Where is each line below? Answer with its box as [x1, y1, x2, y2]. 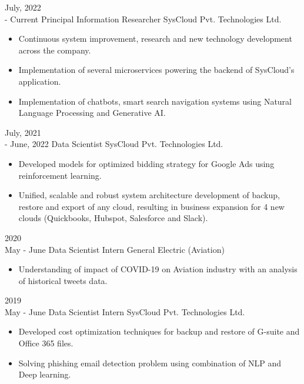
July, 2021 [5, 126, 41, 138]
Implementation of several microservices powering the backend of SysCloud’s [18, 64, 295, 76]
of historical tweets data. [18, 274, 108, 286]
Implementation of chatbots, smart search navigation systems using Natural [18, 95, 292, 107]
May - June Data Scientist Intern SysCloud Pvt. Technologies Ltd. [5, 305, 245, 318]
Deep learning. [18, 368, 71, 380]
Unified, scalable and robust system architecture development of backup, [18, 189, 280, 201]
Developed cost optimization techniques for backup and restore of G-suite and [18, 325, 300, 338]
